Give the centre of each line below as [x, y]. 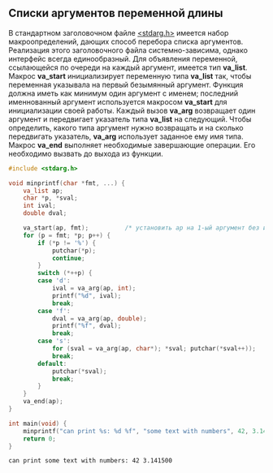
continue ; [68, 258]
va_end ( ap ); [43, 402]
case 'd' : [54, 281]
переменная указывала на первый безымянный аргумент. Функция [126, 84]
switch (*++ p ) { [65, 273]
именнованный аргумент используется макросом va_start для [118, 101]
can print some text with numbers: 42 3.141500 [91, 461]
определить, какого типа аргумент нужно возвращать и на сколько [126, 127]
